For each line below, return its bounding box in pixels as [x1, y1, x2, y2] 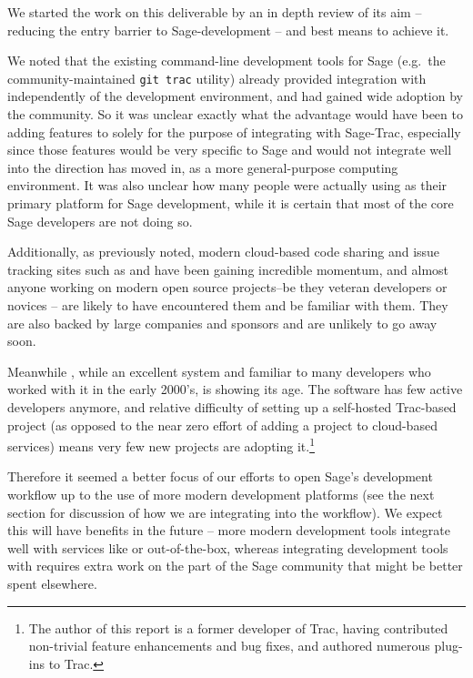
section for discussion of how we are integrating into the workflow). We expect [7, 502, 443, 521]
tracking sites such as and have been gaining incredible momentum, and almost [7, 259, 449, 278]
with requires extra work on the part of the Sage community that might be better [7, 556, 463, 575]
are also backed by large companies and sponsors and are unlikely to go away [7, 313, 438, 332]
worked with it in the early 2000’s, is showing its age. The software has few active [7, 379, 463, 399]
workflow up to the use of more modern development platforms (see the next [7, 484, 435, 503]
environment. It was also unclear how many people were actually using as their [7, 176, 448, 195]
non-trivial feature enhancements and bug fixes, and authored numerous [28, 636, 430, 655]
